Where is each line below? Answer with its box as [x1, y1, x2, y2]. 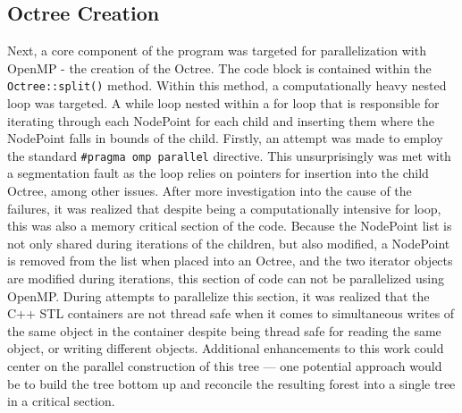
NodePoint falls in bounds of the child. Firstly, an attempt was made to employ [7, 129, 443, 147]
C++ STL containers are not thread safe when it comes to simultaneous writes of [7, 304, 455, 323]
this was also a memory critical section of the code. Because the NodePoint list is [7, 216, 452, 235]
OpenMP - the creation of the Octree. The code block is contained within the [7, 58, 432, 77]
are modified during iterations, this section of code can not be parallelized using [7, 269, 444, 288]
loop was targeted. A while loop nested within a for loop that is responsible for [7, 94, 440, 113]
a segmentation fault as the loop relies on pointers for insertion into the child [7, 164, 429, 182]
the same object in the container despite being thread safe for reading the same [7, 321, 441, 340]
